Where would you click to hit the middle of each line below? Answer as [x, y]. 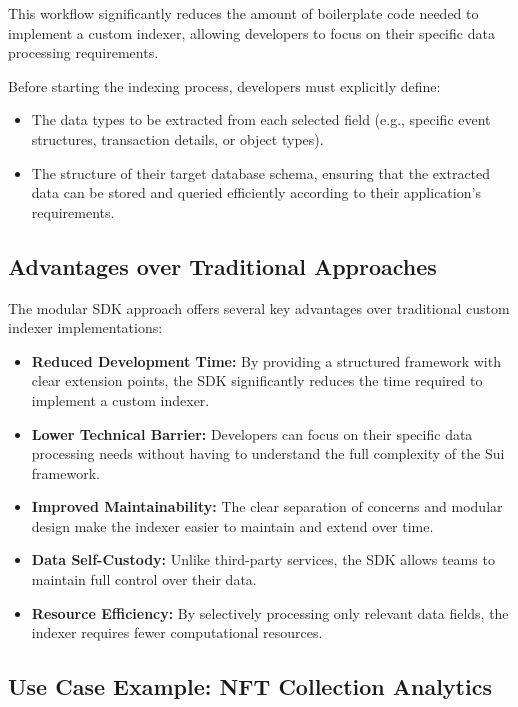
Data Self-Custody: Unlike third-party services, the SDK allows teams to [263, 559]
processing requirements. [83, 52]
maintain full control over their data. [144, 579]
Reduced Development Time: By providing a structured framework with [266, 360]
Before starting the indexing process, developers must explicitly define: [224, 85]
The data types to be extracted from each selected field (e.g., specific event [261, 119]
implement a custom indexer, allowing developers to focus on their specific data [251, 32]
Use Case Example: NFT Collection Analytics [250, 686]
